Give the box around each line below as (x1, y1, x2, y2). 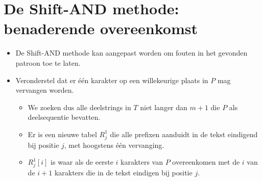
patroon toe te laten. (15, 57, 81, 68)
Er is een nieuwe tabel (28, 128, 97, 139)
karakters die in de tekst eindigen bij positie (54, 167, 193, 177)
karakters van (121, 157, 163, 167)
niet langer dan (140, 101, 187, 112)
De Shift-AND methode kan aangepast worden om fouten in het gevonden (15, 47, 248, 58)
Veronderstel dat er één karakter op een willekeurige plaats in (15, 74, 208, 85)
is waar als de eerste (51, 157, 113, 167)
